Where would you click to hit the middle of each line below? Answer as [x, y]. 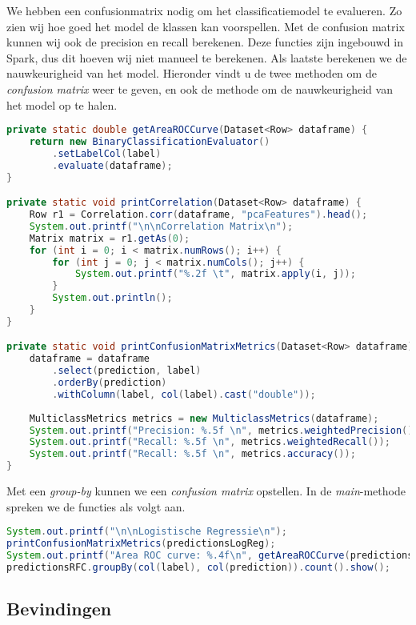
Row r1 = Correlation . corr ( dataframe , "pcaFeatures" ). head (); [198, 215]
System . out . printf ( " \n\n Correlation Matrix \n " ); [161, 226]
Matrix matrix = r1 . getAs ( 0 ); [110, 238]
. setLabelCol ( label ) [107, 153]
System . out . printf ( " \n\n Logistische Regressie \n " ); [147, 532]
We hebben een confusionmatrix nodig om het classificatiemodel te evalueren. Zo [204, 10]
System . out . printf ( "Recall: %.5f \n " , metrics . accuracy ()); [192, 454]
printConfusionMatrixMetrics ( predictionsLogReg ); [141, 544]
